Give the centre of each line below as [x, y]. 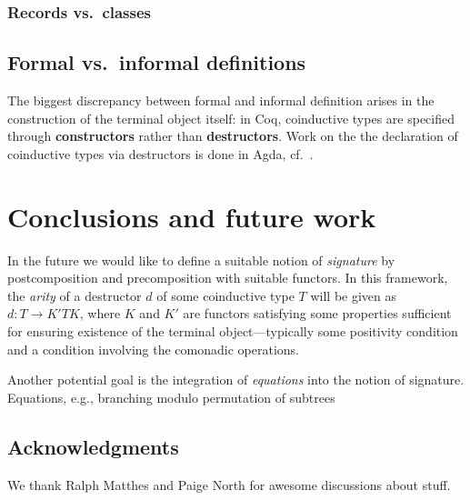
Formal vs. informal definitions [157, 62]
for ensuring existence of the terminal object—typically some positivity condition [233, 330]
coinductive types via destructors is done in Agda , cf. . [160, 153]
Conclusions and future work [192, 216]
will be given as [354, 295]
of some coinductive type [225, 295]
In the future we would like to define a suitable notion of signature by [201, 260]
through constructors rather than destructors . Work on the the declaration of [233, 136]
